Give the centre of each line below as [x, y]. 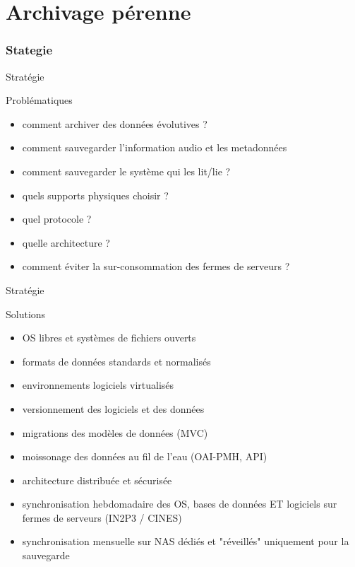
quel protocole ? [57, 219]
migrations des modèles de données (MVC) [115, 432]
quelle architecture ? [66, 242]
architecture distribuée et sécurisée [97, 480]
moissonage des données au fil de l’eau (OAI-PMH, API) [145, 456]
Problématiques [39, 100]
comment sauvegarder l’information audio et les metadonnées [155, 147]
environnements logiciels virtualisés [98, 385]
